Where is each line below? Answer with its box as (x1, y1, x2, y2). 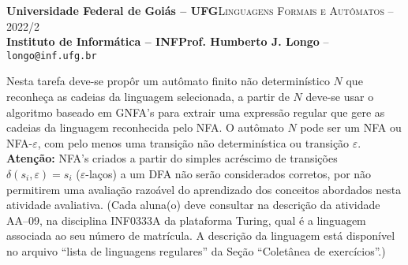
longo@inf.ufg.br (6, 50, 97, 62)
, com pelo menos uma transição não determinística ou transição (37, 134, 350, 151)
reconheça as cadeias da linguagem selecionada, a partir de (6, 88, 290, 105)
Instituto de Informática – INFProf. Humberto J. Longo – (6, 33, 329, 50)
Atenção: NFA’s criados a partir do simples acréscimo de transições (6, 150, 338, 166)
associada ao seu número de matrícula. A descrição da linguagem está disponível (6, 227, 395, 244)
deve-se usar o (305, 88, 374, 105)
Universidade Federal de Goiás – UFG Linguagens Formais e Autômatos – (6, 2, 394, 18)
